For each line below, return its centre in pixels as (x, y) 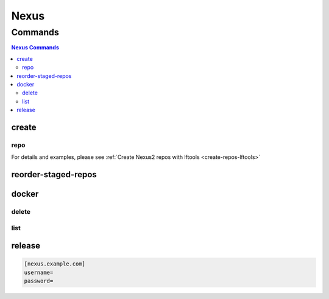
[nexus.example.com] (55, 264)
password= (39, 281)
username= (39, 272)
